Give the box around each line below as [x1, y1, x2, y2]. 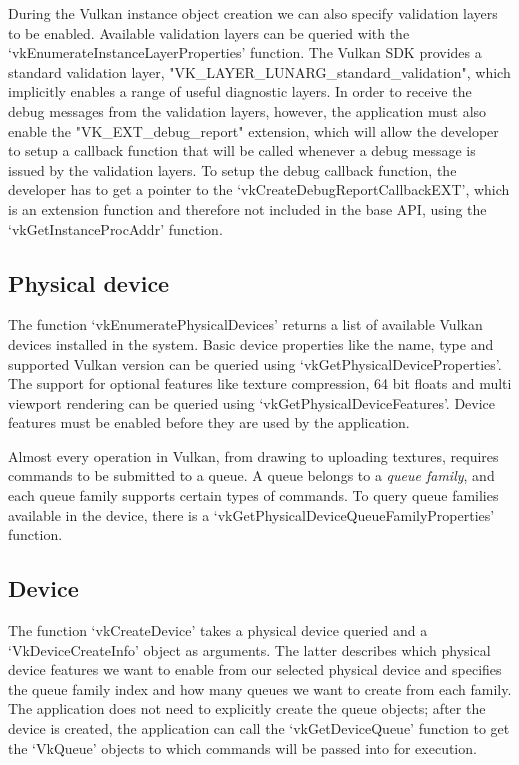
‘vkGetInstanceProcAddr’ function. [8, 218, 223, 239]
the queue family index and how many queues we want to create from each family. [8, 678, 512, 699]
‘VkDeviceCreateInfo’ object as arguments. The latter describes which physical [8, 639, 491, 660]
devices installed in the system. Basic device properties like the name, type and [8, 333, 494, 354]
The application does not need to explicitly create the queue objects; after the [8, 698, 486, 719]
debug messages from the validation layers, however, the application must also [8, 100, 487, 121]
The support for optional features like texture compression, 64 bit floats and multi [8, 373, 512, 394]
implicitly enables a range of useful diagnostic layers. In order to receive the [8, 81, 472, 102]
